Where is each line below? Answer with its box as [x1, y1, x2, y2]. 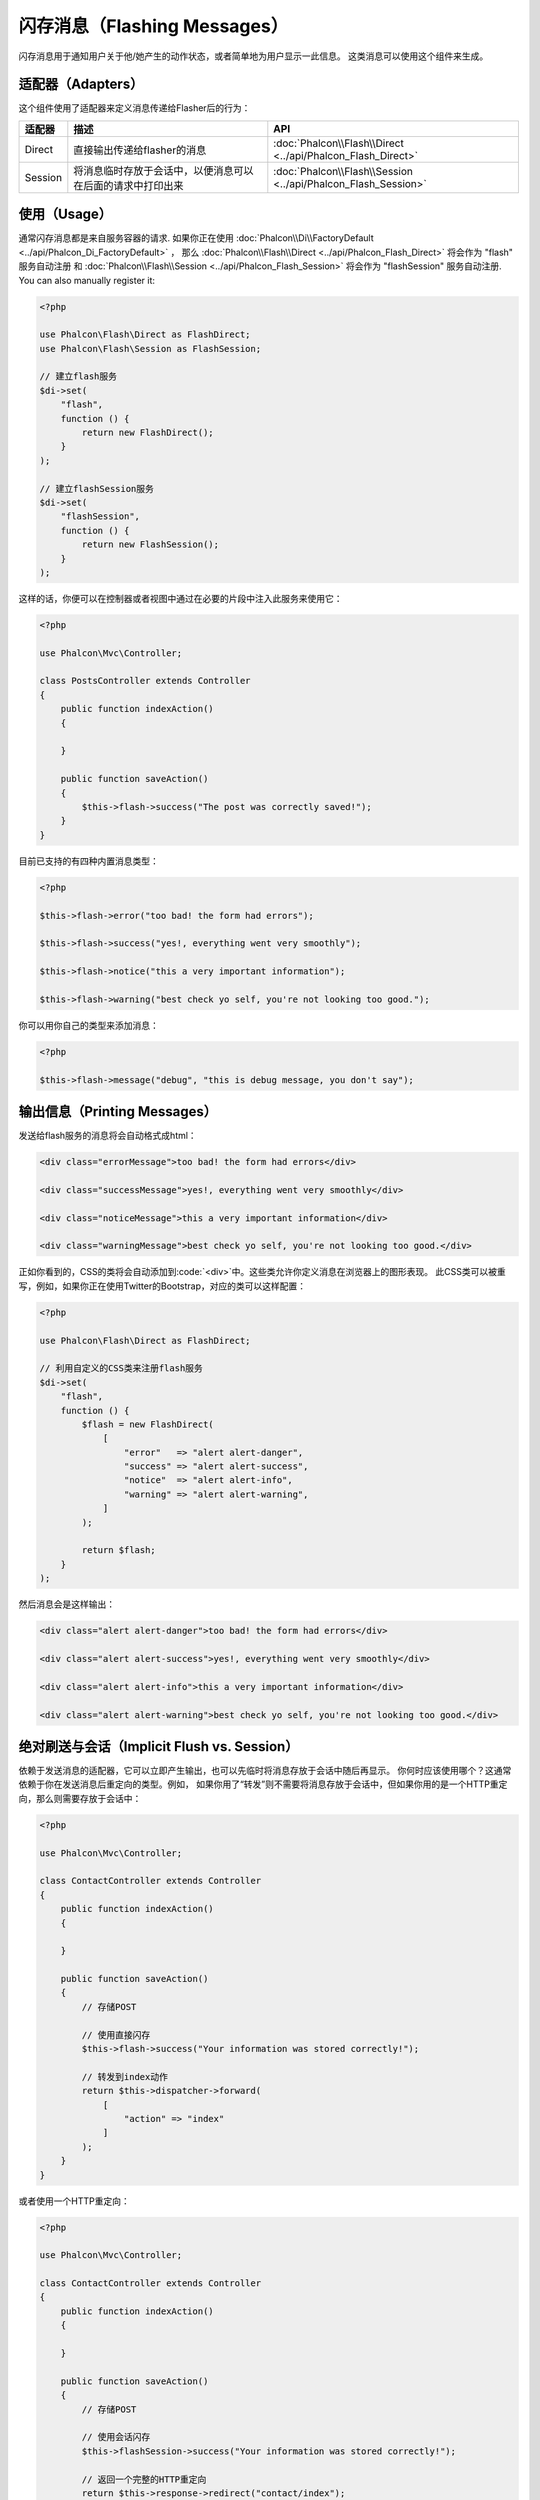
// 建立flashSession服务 [39, 483, 155, 494]
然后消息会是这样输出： [18, 1598, 115, 1610]
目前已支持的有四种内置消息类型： [18, 855, 159, 867]
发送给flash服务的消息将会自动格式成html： [18, 1130, 197, 1142]
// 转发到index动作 [81, 2071, 169, 2082]
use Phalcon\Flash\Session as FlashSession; [39, 343, 262, 354]
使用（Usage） [18, 206, 113, 223]
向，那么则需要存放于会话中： [18, 1792, 142, 1804]
